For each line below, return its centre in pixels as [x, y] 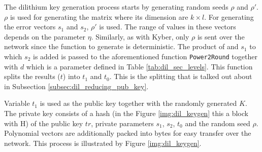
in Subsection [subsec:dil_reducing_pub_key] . [76, 86]
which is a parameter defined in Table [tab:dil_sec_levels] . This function [139, 66]
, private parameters [122, 123]
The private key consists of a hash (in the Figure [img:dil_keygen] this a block [126, 113]
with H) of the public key [44, 123]
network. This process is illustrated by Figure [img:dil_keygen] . [103, 143]
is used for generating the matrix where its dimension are [99, 16]
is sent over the [221, 36]
